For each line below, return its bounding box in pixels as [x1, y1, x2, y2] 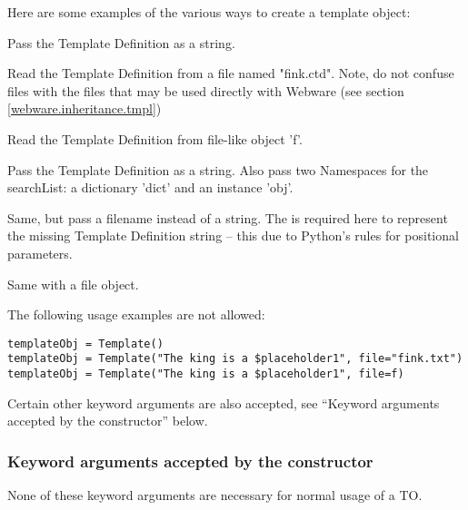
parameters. [7, 243, 73, 262]
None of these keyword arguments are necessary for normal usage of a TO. [7, 485, 423, 505]
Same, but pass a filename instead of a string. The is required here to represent [7, 208, 448, 227]
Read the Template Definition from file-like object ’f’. [7, 129, 303, 148]
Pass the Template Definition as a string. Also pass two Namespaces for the [7, 160, 429, 179]
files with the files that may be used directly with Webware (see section [7, 81, 404, 100]
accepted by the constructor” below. [7, 411, 208, 430]
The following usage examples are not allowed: [7, 305, 265, 324]
